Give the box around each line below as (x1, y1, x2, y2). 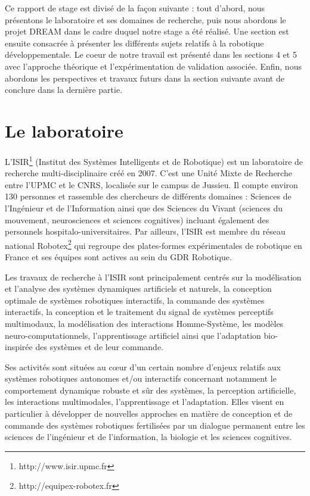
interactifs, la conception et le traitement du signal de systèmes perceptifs (5, 305, 274, 318)
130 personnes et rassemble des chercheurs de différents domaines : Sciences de (5, 190, 292, 202)
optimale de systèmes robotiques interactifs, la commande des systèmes (5, 294, 265, 306)
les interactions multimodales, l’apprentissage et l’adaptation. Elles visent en (5, 395, 284, 408)
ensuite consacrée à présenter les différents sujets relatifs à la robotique (5, 36, 264, 49)
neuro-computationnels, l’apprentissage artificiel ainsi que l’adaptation (5, 329, 261, 341)
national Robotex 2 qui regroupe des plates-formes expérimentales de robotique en (5, 237, 302, 251)
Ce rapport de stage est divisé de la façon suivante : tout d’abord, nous (5, 2, 265, 14)
